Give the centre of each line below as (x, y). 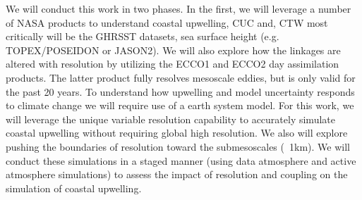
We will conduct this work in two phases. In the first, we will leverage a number (179, 8)
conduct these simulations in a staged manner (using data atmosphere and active (181, 160)
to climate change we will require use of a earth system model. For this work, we (180, 105)
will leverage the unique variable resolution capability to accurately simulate (170, 119)
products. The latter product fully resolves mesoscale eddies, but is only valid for (181, 77)
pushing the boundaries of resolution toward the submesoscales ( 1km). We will (178, 146)
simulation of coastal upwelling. (74, 188)
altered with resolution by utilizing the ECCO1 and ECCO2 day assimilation (173, 64)
